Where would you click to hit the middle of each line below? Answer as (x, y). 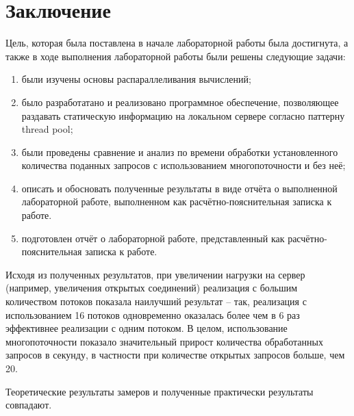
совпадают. (29, 405)
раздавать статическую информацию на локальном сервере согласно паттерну (183, 115)
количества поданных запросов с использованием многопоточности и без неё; (184, 165)
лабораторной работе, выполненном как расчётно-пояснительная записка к (177, 201)
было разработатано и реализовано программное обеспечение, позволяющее (180, 102)
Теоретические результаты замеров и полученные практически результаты (160, 391)
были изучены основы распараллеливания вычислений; (136, 79)
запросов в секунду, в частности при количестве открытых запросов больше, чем (175, 355)
